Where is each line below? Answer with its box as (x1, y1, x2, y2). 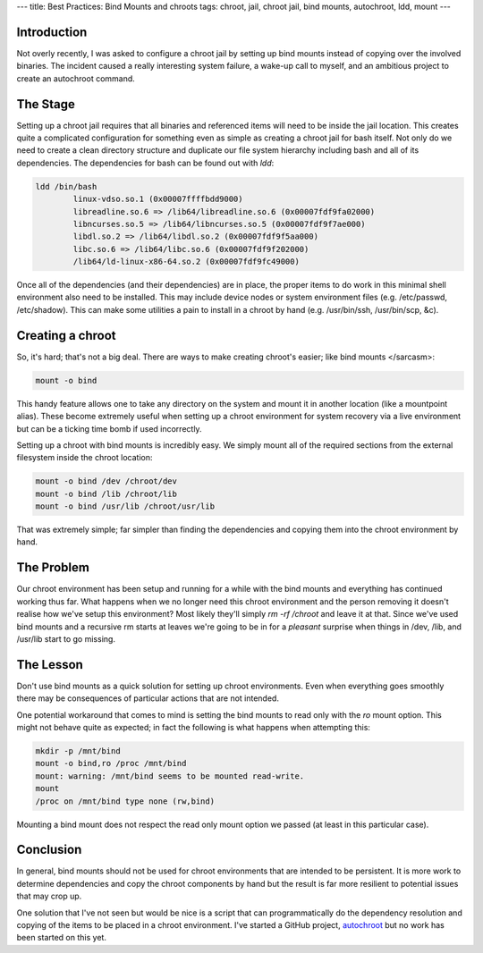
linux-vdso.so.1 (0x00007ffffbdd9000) (72, 194, 243, 205)
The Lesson (16, 657, 84, 672)
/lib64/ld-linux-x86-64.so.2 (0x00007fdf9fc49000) (72, 257, 300, 267)
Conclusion (16, 842, 82, 857)
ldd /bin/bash (35, 181, 97, 191)
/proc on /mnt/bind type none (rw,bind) (35, 796, 215, 806)
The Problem (16, 560, 89, 576)
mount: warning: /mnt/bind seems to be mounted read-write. (35, 771, 305, 781)
